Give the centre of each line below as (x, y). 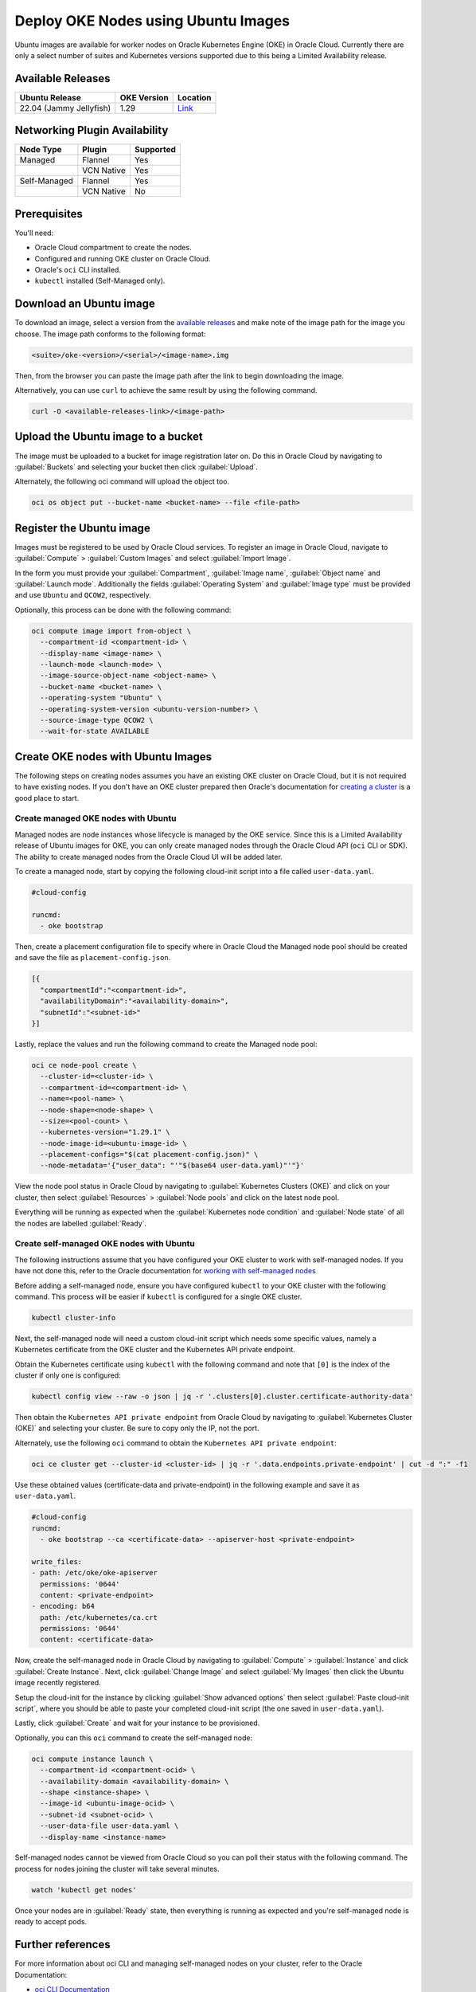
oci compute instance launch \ (93, 1759)
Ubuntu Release (50, 97)
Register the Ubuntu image (82, 528)
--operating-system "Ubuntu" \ (101, 698)
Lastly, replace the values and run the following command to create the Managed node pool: (166, 1044)
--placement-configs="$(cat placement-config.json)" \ (149, 1155)
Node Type (41, 150)
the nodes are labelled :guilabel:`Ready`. (81, 1223)
